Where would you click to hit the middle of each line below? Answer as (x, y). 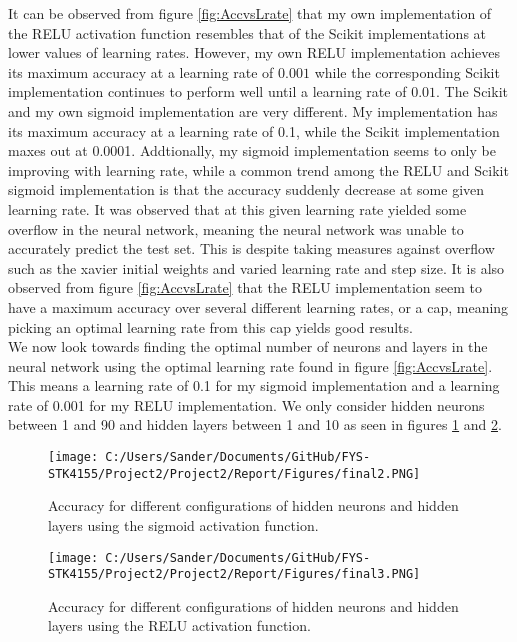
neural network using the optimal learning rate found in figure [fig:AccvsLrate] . (250, 365)
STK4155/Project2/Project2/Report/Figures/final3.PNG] (234, 574)
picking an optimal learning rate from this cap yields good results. (210, 326)
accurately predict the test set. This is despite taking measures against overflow (251, 248)
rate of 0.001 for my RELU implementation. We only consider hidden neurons (246, 404)
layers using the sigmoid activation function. (183, 524)
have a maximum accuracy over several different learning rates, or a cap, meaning (258, 306)
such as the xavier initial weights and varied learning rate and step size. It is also (256, 267)
